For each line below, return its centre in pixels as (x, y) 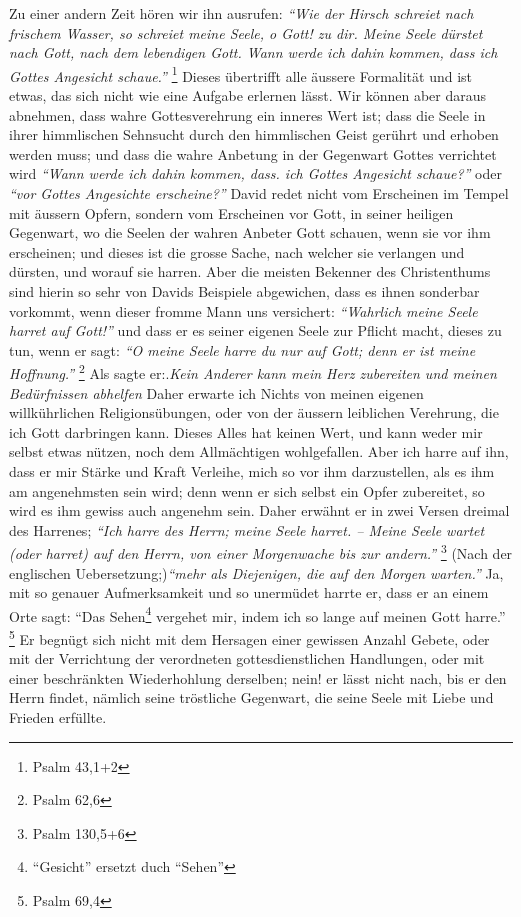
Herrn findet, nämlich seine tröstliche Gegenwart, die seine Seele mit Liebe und (251, 697)
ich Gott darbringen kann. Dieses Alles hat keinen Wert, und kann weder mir (246, 431)
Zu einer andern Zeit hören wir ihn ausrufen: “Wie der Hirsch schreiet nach (241, 13)
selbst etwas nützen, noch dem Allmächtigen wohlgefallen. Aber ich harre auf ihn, (259, 451)
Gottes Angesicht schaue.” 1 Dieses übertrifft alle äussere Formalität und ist (241, 74)
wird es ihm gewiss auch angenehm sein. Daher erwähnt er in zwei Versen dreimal (259, 510)
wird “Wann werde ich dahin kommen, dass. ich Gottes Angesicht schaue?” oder (255, 173)
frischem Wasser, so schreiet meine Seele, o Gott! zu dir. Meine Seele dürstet (246, 32)
